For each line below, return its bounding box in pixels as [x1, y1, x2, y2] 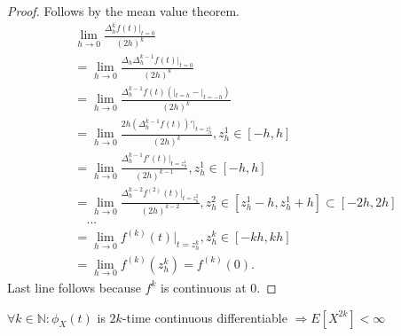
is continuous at [161, 277, 247, 296]
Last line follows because [7, 277, 141, 296]
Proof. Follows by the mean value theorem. [7, 2, 240, 20]
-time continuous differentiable [122, 308, 287, 326]
